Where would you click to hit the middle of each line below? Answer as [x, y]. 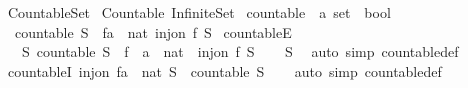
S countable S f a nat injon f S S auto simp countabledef [240, 51]
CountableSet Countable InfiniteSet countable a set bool [199, 12]
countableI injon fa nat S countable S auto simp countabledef [224, 70]
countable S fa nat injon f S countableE [153, 31]
